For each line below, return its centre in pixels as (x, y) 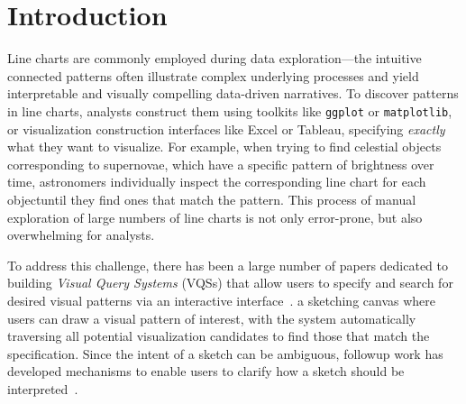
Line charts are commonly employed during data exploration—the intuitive (215, 58)
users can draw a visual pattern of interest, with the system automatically (212, 318)
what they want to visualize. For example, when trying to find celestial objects (224, 147)
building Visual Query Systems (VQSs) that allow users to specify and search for (230, 283)
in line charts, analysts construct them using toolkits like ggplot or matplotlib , (230, 110)
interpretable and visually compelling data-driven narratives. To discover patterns (233, 93)
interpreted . (43, 388)
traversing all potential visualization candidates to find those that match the (219, 336)
